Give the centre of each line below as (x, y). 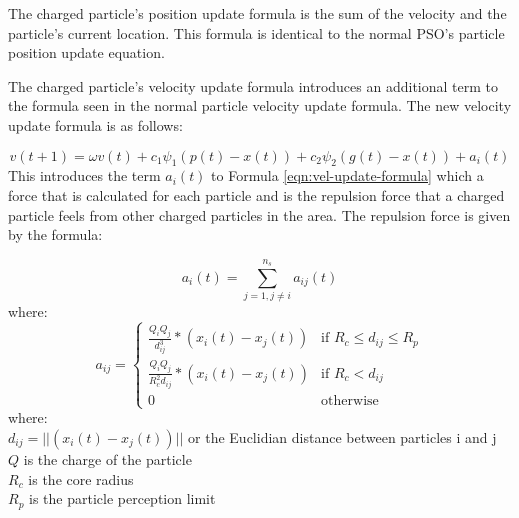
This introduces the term (84, 175)
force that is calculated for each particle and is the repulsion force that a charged (256, 194)
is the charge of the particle (107, 458)
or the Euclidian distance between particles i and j (342, 436)
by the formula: (55, 234)
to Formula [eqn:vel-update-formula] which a (347, 175)
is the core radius (81, 478)
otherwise (350, 401)
